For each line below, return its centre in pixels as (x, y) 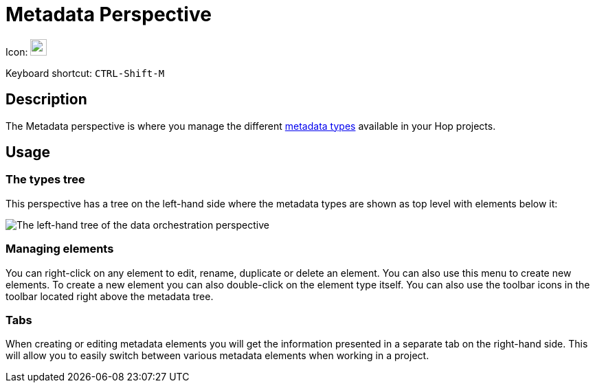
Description (46, 100)
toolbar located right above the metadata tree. (110, 296)
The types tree (45, 180)
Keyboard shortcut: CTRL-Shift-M (85, 73)
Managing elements (60, 249)
